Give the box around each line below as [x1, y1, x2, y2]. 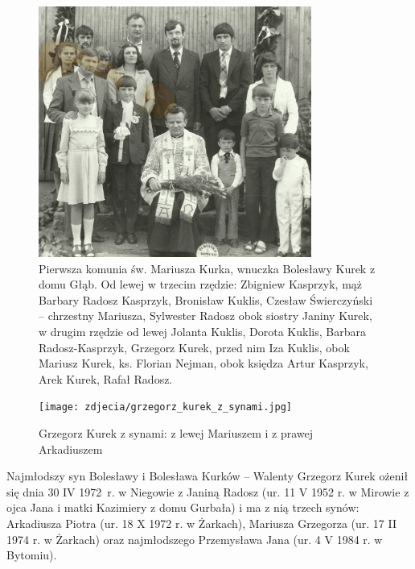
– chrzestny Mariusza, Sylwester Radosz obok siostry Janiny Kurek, [39, 307, 372, 324]
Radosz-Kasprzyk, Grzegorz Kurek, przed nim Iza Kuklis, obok [39, 338, 350, 355]
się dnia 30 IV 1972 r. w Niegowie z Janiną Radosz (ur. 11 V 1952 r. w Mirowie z [6, 483, 409, 500]
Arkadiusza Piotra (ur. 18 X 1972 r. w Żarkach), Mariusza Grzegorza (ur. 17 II [6, 515, 397, 531]
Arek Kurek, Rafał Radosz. [39, 370, 173, 387]
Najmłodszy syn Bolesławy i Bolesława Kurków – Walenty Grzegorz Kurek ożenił [6, 467, 409, 484]
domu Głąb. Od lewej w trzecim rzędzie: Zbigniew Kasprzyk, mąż [39, 276, 363, 293]
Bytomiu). [6, 546, 57, 563]
